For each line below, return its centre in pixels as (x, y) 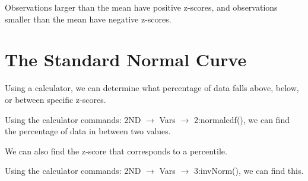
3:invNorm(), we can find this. (249, 171)
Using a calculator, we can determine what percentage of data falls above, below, (152, 88)
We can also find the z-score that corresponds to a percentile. (116, 151)
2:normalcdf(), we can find (242, 119)
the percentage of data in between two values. (88, 131)
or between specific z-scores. (55, 99)
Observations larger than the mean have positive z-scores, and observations (141, 7)
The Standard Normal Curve (126, 59)
